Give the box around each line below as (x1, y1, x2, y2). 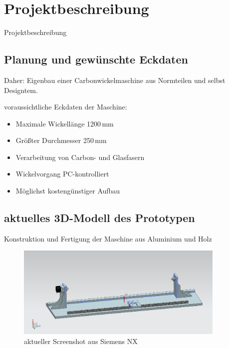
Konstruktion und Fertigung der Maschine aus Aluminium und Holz (4, 233, 212, 243)
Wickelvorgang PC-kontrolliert (15, 168, 109, 179)
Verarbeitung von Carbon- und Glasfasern (15, 151, 145, 162)
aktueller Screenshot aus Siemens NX (24, 335, 138, 346)
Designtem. (4, 84, 38, 95)
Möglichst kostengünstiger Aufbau (15, 185, 120, 196)
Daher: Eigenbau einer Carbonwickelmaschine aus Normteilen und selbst (4, 74, 226, 85)
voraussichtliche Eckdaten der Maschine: (4, 101, 127, 112)
